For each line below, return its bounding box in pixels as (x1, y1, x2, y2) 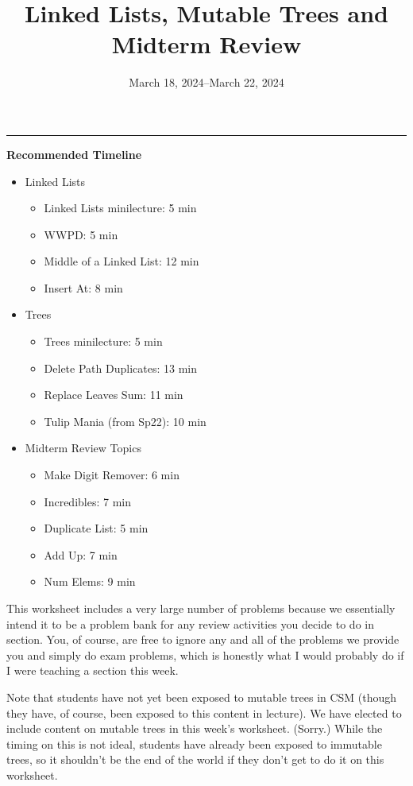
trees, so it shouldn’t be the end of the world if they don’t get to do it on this (6, 751, 384, 768)
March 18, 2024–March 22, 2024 (129, 74, 284, 91)
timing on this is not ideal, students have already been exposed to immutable (6, 735, 382, 752)
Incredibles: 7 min (44, 493, 131, 509)
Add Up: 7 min (44, 546, 118, 563)
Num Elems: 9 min (44, 573, 136, 590)
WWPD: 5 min (44, 226, 118, 242)
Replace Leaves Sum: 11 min (44, 386, 183, 403)
